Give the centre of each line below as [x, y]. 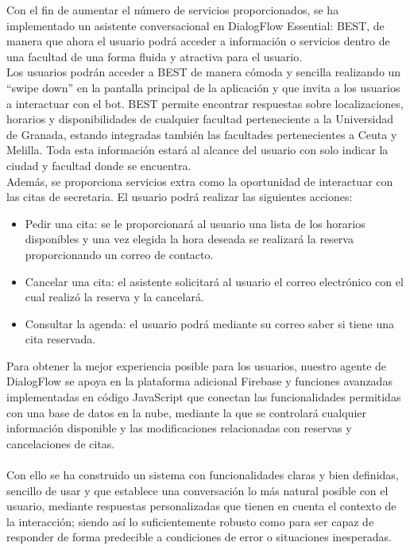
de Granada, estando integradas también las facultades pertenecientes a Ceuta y [202, 134]
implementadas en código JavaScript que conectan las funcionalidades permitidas [204, 397]
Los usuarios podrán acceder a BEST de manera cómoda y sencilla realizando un [204, 72]
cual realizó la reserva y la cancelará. [114, 297]
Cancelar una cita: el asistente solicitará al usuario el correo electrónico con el [214, 281]
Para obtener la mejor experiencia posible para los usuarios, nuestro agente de [197, 365]
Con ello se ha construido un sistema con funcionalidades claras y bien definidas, [203, 475]
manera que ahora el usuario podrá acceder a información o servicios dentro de [198, 41]
